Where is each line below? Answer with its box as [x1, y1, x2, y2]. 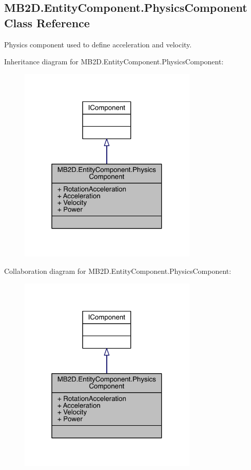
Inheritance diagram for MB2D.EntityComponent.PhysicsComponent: [4, 56, 224, 67]
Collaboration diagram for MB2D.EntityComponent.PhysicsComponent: [4, 265, 231, 276]
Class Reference [4, 14, 90, 30]
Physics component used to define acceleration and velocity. [4, 39, 192, 49]
